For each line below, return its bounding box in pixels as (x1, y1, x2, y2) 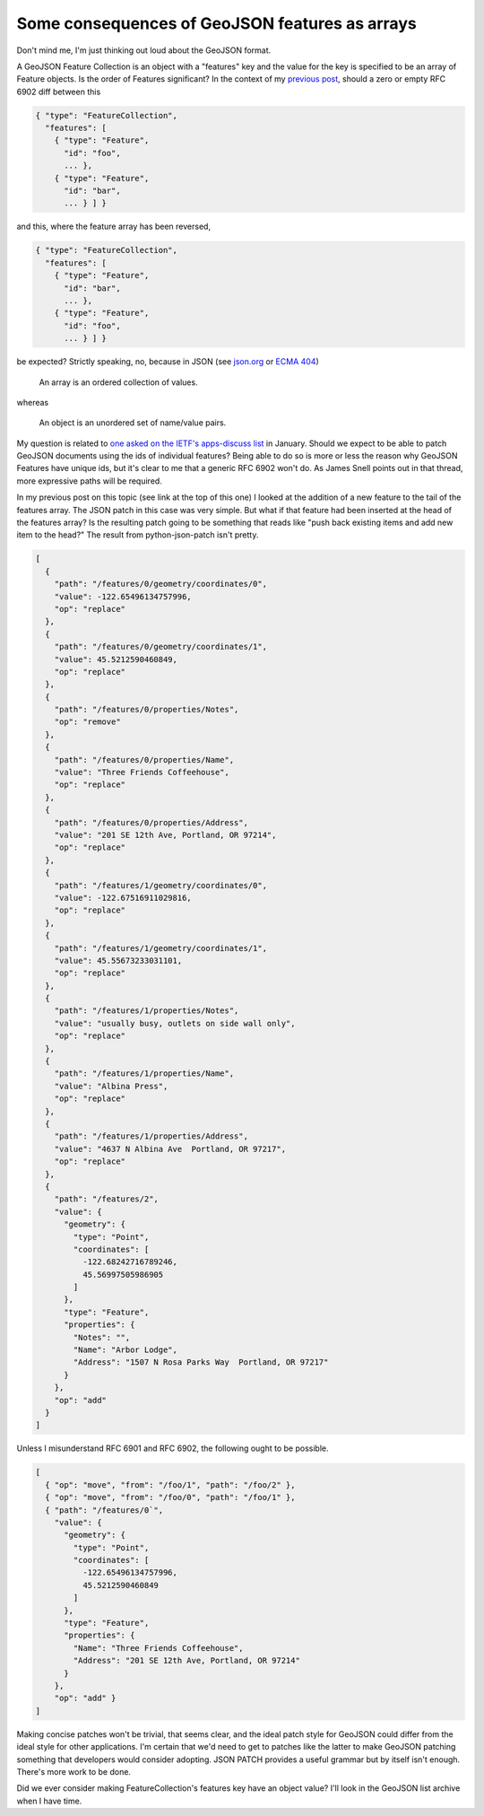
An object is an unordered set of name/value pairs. (39, 417, 227, 428)
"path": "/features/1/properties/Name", (54, 1069, 235, 1078)
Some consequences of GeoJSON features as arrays (16, 13, 417, 33)
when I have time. (16, 1795, 82, 1806)
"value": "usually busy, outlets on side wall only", (54, 1018, 296, 1028)
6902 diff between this (16, 86, 101, 97)
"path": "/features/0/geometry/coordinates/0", (54, 579, 268, 589)
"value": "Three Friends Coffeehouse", (54, 767, 230, 778)
